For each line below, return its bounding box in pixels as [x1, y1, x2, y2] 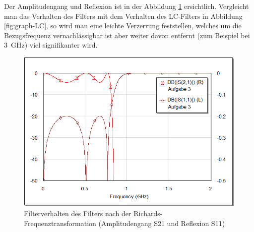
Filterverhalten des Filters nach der [24, 208, 131, 219]
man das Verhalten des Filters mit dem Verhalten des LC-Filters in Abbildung [4, 10, 243, 21]
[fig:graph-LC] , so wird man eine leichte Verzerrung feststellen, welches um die [4, 20, 242, 31]
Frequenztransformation [24, 218, 96, 228]
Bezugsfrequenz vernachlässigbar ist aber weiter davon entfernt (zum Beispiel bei [4, 30, 250, 40]
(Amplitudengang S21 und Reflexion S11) [98, 218, 225, 228]
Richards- [133, 208, 163, 219]
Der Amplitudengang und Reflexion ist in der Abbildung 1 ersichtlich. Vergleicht [4, 1, 249, 11]
